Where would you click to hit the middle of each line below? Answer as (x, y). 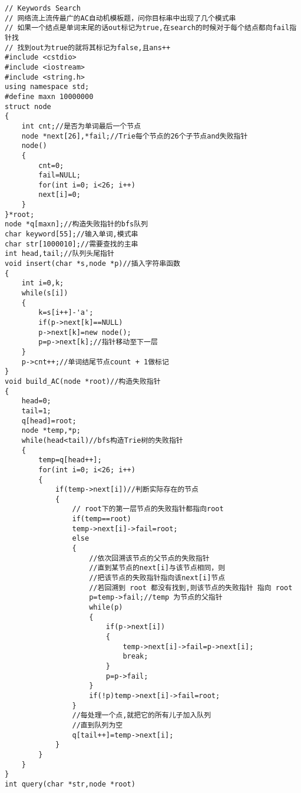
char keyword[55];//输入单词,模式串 (72, 234)
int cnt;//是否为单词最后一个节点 (81, 126)
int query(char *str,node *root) (70, 784)
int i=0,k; (43, 283)
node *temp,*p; (51, 431)
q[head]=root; (49, 421)
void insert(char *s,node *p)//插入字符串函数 (92, 264)
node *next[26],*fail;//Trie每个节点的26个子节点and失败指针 (135, 136)
